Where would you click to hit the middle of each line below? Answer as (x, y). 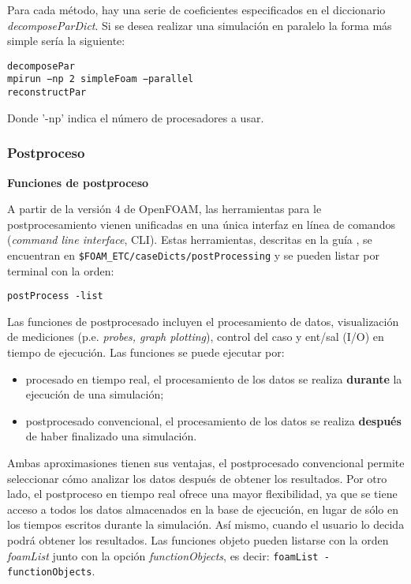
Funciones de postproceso (78, 182)
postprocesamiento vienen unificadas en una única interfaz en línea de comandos (201, 224)
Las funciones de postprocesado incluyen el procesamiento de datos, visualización (203, 321)
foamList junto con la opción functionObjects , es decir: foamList (163, 555)
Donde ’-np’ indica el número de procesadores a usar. (136, 117)
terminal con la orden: (61, 270)
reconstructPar (47, 93)
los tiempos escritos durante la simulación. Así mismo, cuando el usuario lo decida (206, 524)
